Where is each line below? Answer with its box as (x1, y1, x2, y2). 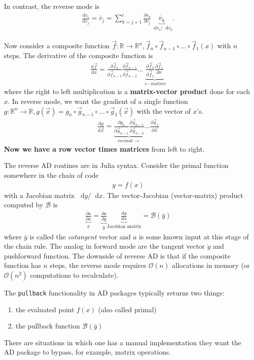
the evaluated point (15, 304, 74, 314)
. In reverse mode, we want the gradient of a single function (8, 96, 188, 106)
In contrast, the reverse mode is (4, 1, 100, 11)
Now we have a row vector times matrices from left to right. (4, 143, 205, 154)
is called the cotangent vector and (30, 231, 131, 241)
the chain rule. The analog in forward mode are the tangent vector (4, 241, 205, 251)
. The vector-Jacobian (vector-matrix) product (103, 190, 243, 200)
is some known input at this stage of (139, 231, 249, 241)
